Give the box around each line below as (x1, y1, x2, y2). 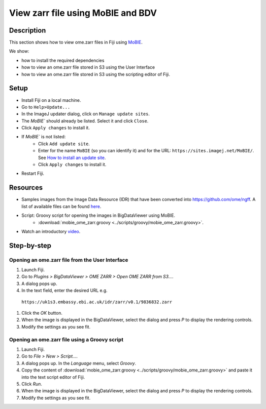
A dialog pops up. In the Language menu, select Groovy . (21, 360, 136, 366)
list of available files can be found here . (21, 203, 101, 209)
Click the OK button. (21, 310, 63, 316)
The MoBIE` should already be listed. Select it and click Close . (21, 118, 149, 123)
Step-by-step (9, 241, 52, 249)
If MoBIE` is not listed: (21, 134, 66, 140)
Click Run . (21, 381, 42, 387)
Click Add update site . (38, 141, 90, 147)
